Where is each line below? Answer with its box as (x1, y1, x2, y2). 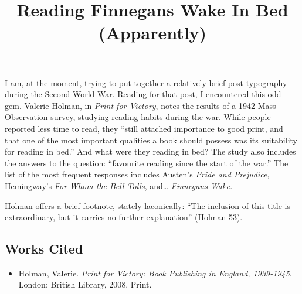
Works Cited (5, 240, 83, 258)
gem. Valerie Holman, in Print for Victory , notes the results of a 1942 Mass (5, 99, 276, 111)
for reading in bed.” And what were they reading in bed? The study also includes (5, 145, 296, 158)
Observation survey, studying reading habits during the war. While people (5, 111, 271, 123)
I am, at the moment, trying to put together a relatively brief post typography (5, 76, 287, 88)
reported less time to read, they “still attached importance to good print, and (5, 122, 283, 134)
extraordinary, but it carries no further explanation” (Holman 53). (5, 211, 243, 223)
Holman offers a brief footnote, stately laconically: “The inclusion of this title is (5, 199, 290, 211)
